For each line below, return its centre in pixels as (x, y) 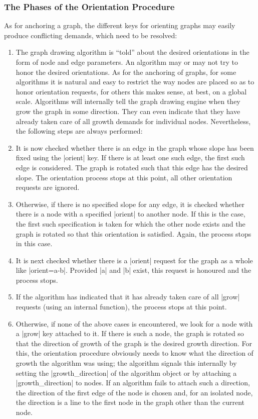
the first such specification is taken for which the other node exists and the (131, 223)
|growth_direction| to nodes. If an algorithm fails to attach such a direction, (133, 383)
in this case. (34, 243)
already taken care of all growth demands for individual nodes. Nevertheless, (133, 121)
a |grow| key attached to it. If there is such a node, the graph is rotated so (130, 333)
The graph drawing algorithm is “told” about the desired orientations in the (133, 52)
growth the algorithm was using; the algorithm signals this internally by (126, 363)
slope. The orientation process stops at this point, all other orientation (124, 177)
